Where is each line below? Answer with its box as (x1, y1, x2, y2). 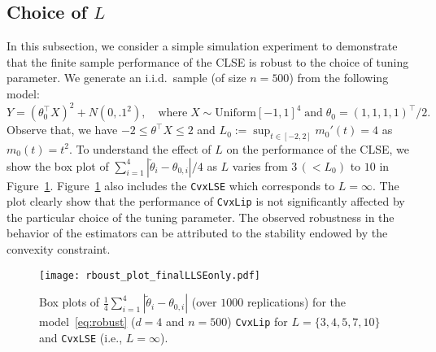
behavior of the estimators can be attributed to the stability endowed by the (7, 224, 388, 241)
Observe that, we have (7, 121, 118, 138)
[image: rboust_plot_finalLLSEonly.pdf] (39, 269, 261, 281)
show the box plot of (7, 157, 109, 174)
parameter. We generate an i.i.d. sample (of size (7, 69, 246, 86)
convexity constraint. (7, 241, 111, 258)
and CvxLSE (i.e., (39, 328, 123, 345)
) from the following (289, 69, 389, 86)
